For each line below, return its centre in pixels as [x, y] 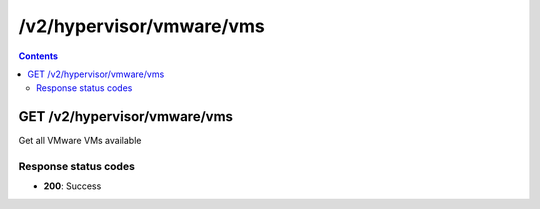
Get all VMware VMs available [80, 141]
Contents [38, 56]
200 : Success [72, 186]
